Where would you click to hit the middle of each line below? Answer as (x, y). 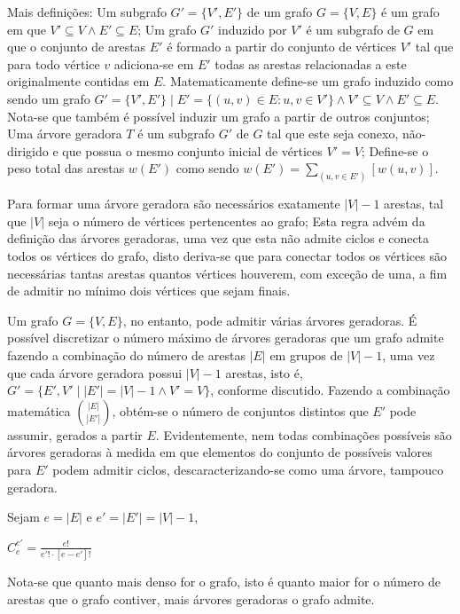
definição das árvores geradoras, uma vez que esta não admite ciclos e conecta (218, 238)
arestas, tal (414, 204)
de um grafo (280, 12)
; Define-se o (395, 150)
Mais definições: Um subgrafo (87, 12)
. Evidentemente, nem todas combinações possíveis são (304, 434)
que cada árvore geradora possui (95, 372)
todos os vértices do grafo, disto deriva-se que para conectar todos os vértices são (227, 255)
